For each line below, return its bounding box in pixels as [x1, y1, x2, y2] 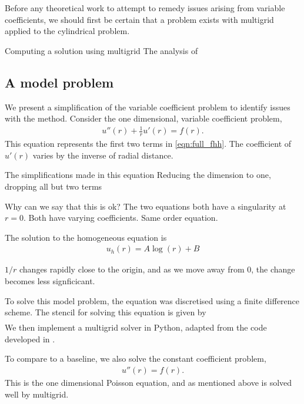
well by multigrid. [5, 388, 69, 400]
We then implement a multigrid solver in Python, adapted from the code [5, 321, 267, 334]
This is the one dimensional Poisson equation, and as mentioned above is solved [5, 376, 292, 389]
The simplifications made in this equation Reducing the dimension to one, [5, 169, 271, 181]
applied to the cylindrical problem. [5, 25, 130, 37]
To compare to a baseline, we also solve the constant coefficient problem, [5, 352, 266, 365]
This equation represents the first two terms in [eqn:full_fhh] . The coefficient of [5, 137, 292, 150]
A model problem [5, 73, 114, 91]
